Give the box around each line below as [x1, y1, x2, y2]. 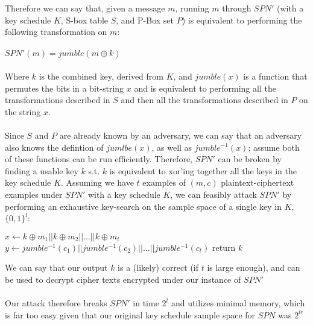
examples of [142, 176, 186, 189]
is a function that [243, 69, 308, 82]
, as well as [151, 140, 192, 153]
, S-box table [60, 13, 109, 26]
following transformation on [5, 25, 107, 38]
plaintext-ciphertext [221, 176, 294, 189]
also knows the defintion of [5, 140, 104, 153]
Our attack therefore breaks [5, 297, 107, 309]
